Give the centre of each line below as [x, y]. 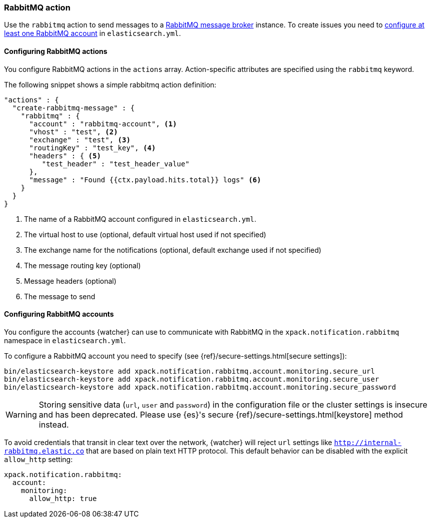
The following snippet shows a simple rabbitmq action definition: [110, 84]
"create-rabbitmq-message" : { [73, 108]
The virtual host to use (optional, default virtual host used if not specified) [145, 234]
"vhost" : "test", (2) [73, 132]
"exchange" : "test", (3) [80, 140]
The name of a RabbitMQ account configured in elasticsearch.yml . [140, 219]
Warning [21, 414]
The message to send [60, 296]
